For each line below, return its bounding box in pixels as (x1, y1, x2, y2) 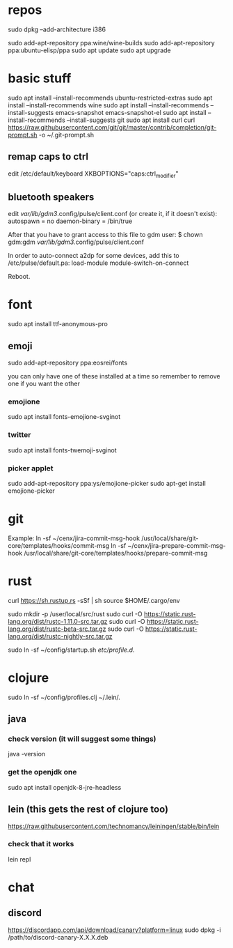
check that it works (8, 839, 74, 849)
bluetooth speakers (8, 191, 95, 203)
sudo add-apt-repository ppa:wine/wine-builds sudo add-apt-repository (8, 38, 215, 47)
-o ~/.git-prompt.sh (38, 130, 95, 139)
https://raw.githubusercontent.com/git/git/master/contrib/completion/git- (8, 123, 217, 131)
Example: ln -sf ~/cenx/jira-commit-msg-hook (8, 534, 140, 542)
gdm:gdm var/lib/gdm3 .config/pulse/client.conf (8, 238, 145, 246)
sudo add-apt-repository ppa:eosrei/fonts (8, 358, 128, 367)
